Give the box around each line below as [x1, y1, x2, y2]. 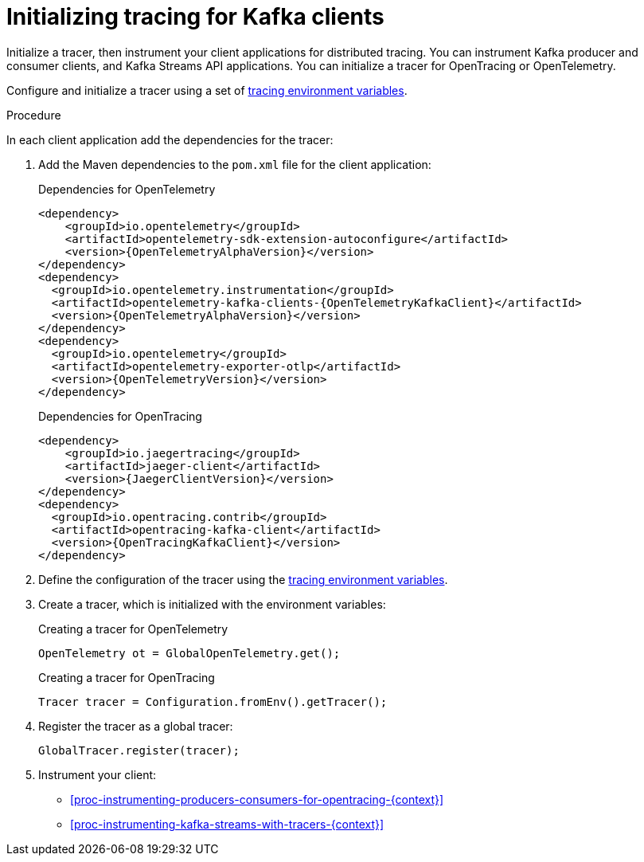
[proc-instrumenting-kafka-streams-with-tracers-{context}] [70, 817, 384, 831]
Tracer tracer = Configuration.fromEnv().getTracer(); [38, 695, 388, 708]
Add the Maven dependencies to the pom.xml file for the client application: [38, 157, 431, 171]
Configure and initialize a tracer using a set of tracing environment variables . [6, 83, 408, 97]
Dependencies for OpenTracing [38, 409, 202, 423]
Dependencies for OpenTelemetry [38, 182, 216, 196]
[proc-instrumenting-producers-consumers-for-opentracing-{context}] [70, 792, 444, 806]
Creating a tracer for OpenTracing [38, 670, 215, 684]
